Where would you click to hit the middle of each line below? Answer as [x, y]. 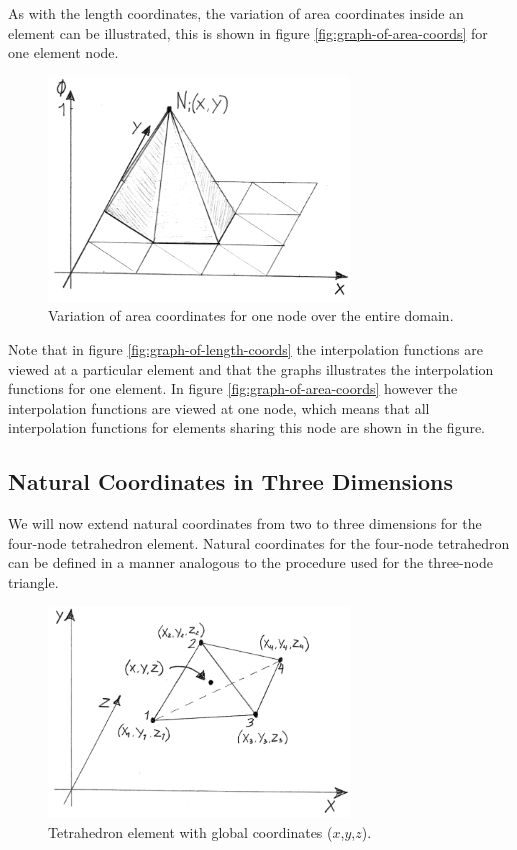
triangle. [33, 581]
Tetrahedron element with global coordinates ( [190, 831]
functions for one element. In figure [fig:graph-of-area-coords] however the [233, 388]
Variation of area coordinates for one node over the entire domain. [251, 315]
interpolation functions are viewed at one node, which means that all [219, 407]
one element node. [63, 52]
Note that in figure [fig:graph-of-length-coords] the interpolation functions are [245, 348]
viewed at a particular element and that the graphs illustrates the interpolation [251, 368]
